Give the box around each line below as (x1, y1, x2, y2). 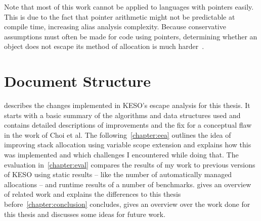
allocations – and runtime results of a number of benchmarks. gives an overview (4, 179, 251, 189)
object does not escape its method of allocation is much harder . (4, 41, 204, 51)
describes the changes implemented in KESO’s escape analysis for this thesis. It (4, 100, 250, 111)
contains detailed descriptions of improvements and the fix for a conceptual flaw (4, 120, 252, 130)
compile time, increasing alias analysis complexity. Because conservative (4, 21, 226, 32)
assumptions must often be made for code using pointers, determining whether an (4, 31, 257, 41)
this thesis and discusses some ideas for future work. (4, 208, 165, 219)
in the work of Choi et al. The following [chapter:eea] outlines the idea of (4, 129, 231, 140)
